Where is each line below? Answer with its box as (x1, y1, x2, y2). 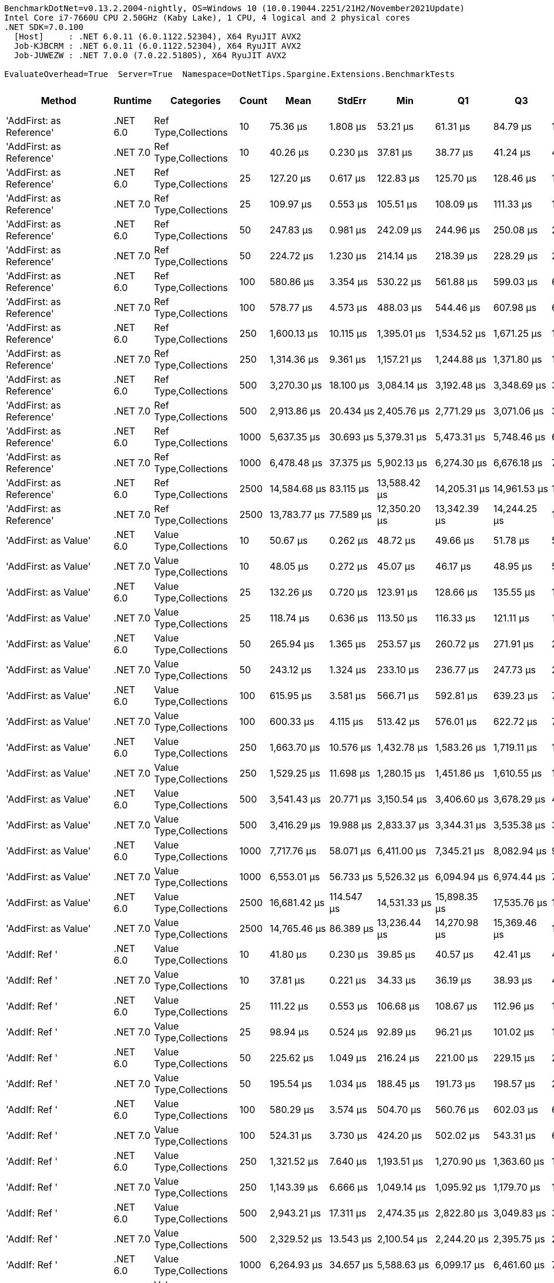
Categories (170, 95, 221, 106)
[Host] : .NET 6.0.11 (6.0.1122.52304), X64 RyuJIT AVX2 (14, 32, 301, 41)
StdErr (337, 95, 367, 106)
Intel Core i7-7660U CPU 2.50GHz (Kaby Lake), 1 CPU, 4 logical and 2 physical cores (4, 13, 411, 22)
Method (41, 95, 76, 106)
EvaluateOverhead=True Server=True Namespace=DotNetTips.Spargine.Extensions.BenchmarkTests (4, 69, 455, 79)
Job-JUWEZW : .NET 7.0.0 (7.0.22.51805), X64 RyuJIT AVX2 (14, 51, 287, 60)
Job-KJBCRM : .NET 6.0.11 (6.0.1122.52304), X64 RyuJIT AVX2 (14, 41, 301, 51)
